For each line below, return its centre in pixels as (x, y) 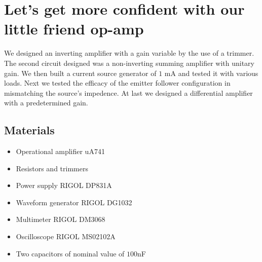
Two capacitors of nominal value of (70, 253)
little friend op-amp (74, 29)
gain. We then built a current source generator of (80, 73)
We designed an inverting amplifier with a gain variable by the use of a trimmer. (129, 53)
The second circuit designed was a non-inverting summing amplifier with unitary (129, 63)
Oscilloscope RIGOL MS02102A (66, 236)
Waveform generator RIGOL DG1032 (74, 202)
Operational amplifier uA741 (60, 151)
